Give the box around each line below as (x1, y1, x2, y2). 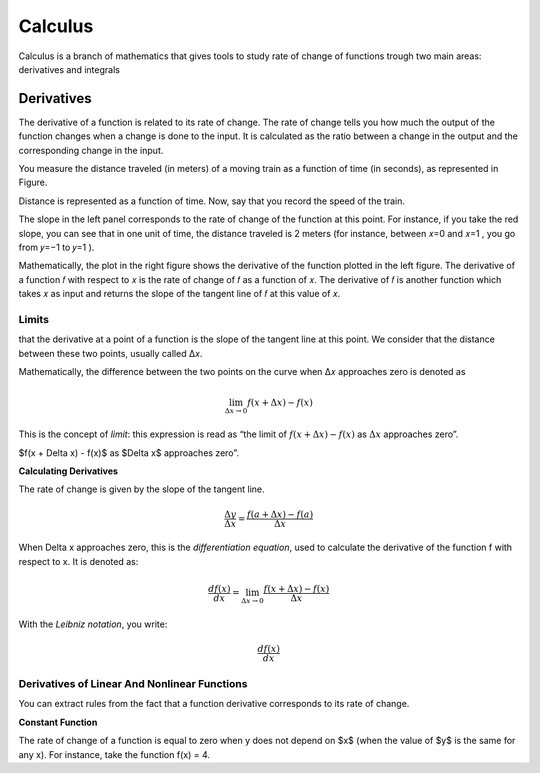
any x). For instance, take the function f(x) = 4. (18, 748, 210, 760)
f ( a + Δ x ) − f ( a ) (246, 508, 314, 520)
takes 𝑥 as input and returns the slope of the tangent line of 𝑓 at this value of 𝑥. (18, 288, 341, 300)
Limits (18, 312, 50, 326)
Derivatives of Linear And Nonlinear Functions (18, 677, 248, 691)
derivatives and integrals (18, 63, 120, 75)
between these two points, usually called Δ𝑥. (18, 347, 203, 359)
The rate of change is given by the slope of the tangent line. (18, 483, 265, 495)
